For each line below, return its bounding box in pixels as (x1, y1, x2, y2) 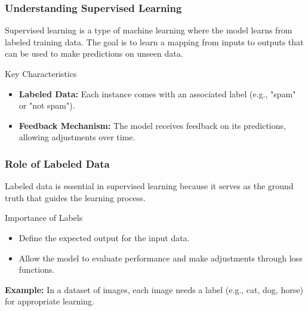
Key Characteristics (5, 67, 77, 79)
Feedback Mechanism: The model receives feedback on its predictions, (19, 119, 286, 131)
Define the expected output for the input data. (19, 231, 190, 244)
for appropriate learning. (5, 295, 94, 307)
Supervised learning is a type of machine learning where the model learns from (5, 24, 292, 36)
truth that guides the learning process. (5, 191, 146, 204)
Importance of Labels (5, 211, 83, 224)
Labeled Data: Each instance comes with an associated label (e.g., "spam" (19, 87, 296, 100)
